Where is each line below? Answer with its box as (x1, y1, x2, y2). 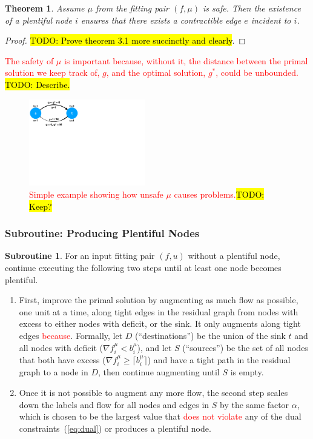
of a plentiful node (5, 13, 72, 26)
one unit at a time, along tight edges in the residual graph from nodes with (19, 305, 298, 318)
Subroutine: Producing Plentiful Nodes (5, 226, 200, 241)
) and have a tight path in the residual (147, 354, 291, 366)
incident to (251, 13, 291, 26)
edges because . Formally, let (19, 329, 123, 342)
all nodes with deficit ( (19, 341, 103, 354)
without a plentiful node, (188, 249, 280, 262)
